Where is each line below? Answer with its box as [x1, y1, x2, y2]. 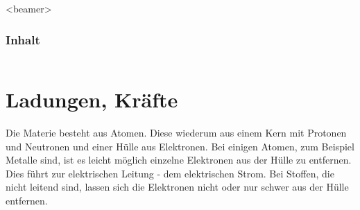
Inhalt [6, 30, 40, 48]
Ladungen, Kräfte [6, 85, 178, 113]
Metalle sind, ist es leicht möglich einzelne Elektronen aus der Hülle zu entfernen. [6, 152, 352, 167]
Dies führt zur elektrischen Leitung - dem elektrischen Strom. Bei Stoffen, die [6, 166, 334, 180]
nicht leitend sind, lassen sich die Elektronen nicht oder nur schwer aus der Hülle [6, 180, 349, 194]
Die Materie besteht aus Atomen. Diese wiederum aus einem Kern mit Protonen [6, 125, 347, 139]
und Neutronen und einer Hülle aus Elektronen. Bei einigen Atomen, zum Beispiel [6, 139, 354, 153]
